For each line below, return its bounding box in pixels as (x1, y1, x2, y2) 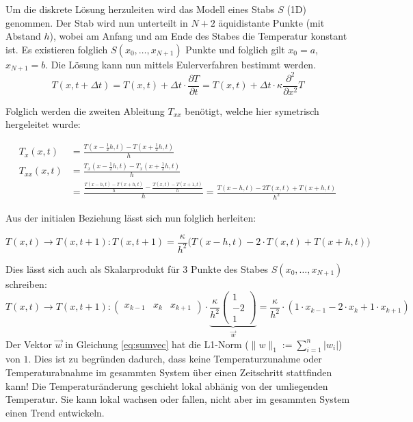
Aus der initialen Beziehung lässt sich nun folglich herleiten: (5, 210, 256, 224)
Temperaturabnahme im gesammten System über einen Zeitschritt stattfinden (5, 365, 332, 380)
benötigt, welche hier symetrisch (185, 103, 319, 118)
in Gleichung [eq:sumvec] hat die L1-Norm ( (65, 337, 249, 351)
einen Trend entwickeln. (5, 405, 105, 419)
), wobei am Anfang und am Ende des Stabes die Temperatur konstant (49, 29, 347, 43)
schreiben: (5, 276, 47, 291)
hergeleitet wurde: (5, 117, 81, 131)
